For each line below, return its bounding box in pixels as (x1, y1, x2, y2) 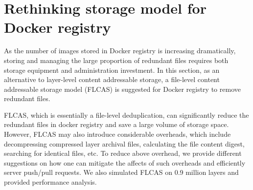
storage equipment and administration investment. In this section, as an (4, 64, 220, 75)
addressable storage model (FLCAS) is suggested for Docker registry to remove (4, 84, 241, 94)
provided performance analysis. (4, 177, 97, 187)
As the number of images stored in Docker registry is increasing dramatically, (4, 45, 236, 56)
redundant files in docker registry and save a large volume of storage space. (4, 119, 229, 129)
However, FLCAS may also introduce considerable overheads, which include (4, 129, 231, 139)
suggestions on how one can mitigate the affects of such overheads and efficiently (4, 157, 246, 168)
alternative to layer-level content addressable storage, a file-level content (4, 74, 220, 84)
